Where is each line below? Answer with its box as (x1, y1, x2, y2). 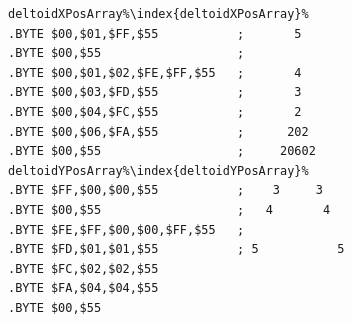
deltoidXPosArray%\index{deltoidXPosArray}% (8, 7, 309, 21)
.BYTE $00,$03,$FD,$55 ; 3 (8, 85, 302, 100)
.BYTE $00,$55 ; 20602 (8, 144, 316, 159)
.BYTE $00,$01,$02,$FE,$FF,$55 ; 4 (8, 65, 302, 80)
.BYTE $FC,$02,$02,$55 (8, 261, 159, 276)
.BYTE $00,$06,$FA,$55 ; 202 (8, 124, 309, 139)
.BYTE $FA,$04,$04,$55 (8, 281, 159, 296)
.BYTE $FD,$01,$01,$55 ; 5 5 (8, 242, 345, 257)
